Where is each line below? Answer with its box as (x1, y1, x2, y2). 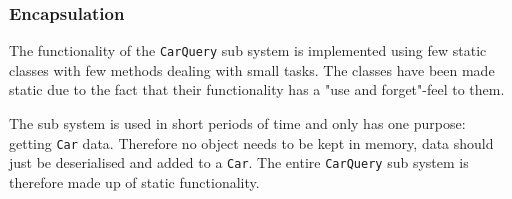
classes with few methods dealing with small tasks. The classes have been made (9, 59, 495, 80)
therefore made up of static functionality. (9, 171, 260, 192)
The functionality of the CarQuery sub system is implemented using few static (9, 40, 487, 61)
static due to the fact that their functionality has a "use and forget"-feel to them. (9, 79, 505, 100)
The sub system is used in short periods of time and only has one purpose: (9, 113, 466, 134)
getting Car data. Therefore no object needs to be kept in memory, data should (9, 132, 494, 153)
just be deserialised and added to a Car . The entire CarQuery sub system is (9, 152, 469, 173)
